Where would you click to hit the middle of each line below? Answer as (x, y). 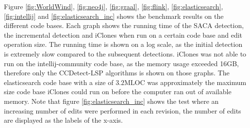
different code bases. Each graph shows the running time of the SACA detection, (124, 25)
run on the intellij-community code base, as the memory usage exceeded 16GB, (121, 63)
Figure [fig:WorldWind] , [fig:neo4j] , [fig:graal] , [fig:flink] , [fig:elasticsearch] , (114, 6)
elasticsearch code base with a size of (59, 82)
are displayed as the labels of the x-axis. (63, 120)
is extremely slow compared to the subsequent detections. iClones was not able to (125, 53)
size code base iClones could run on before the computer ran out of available (118, 92)
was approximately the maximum (197, 82)
